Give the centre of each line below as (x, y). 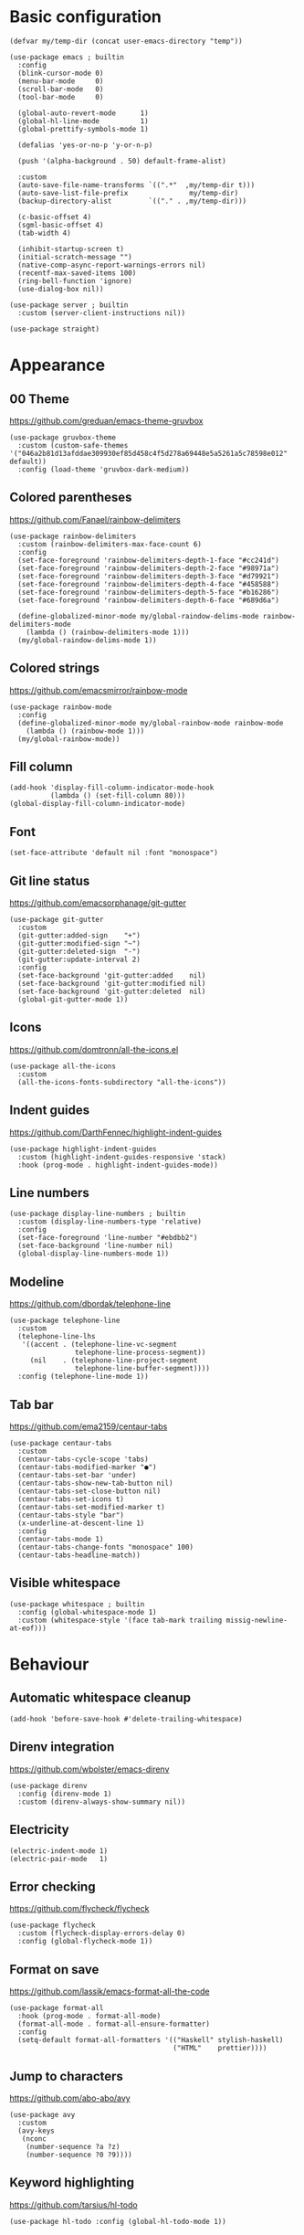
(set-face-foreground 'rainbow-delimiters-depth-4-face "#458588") (149, 584)
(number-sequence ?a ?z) (73, 2146)
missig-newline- (257, 1620)
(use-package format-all (57, 2008)
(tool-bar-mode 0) (61, 97)
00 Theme (40, 399)
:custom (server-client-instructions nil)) (101, 312)
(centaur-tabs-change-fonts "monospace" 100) (106, 1547)
